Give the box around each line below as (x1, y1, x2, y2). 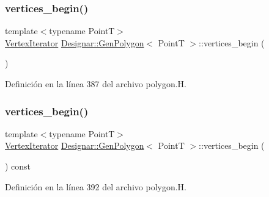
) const (5, 160, 31, 172)
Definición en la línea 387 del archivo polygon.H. (5, 77, 186, 90)
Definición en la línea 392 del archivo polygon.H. (5, 180, 186, 193)
